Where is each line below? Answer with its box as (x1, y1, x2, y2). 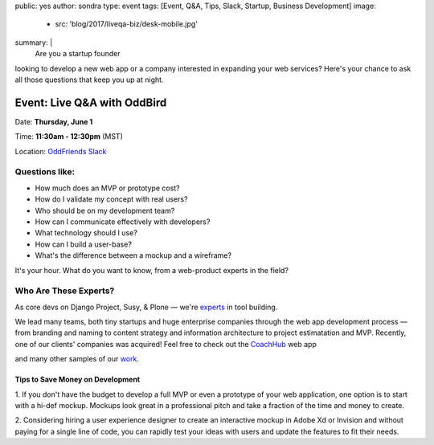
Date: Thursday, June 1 (14, 116, 93, 126)
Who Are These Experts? (14, 285, 115, 296)
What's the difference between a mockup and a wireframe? (35, 251, 232, 260)
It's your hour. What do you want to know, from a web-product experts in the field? (14, 265, 289, 275)
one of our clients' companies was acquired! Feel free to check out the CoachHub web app (14, 339, 317, 349)
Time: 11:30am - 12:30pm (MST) (14, 132, 124, 141)
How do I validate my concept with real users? (35, 194, 188, 204)
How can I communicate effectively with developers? (35, 217, 211, 227)
